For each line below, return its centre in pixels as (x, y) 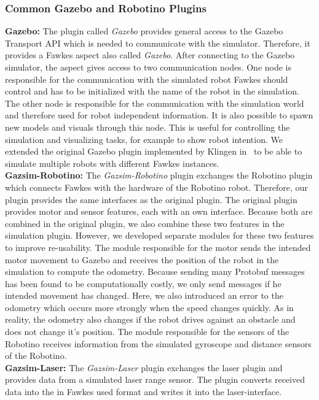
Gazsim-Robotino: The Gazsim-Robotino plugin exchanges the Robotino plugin (159, 175)
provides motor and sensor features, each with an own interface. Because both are (159, 211)
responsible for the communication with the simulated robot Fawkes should (147, 79)
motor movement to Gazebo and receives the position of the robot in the (142, 259)
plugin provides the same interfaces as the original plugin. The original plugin (151, 199)
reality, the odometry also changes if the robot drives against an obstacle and (150, 319)
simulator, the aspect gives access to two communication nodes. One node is (148, 67)
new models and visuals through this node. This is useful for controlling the (148, 127)
